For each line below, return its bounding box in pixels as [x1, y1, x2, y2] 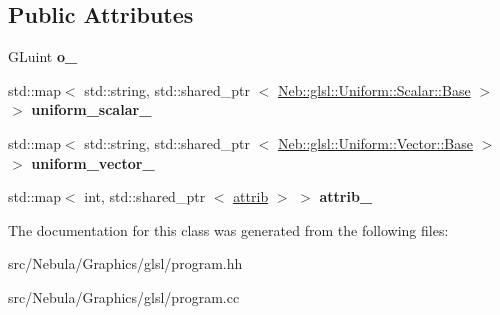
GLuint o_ [8, 46, 78, 67]
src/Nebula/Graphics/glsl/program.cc [8, 286, 240, 307]
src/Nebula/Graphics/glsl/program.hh [8, 253, 243, 274]
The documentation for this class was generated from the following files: [8, 219, 449, 240]
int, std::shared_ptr [84, 186, 206, 207]
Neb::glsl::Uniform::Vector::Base [278, 132, 473, 153]
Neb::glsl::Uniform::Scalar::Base [278, 79, 471, 100]
